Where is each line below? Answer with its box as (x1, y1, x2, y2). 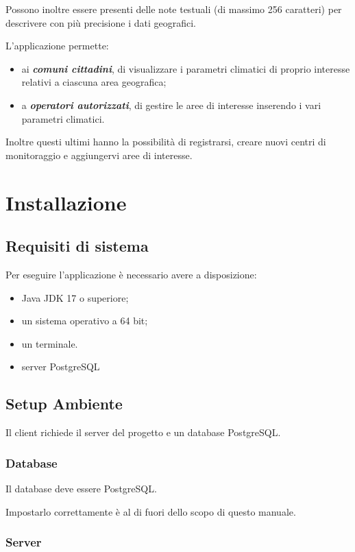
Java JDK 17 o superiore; (21, 290, 129, 304)
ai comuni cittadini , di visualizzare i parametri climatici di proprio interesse (21, 61, 350, 75)
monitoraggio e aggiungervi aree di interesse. (5, 147, 193, 162)
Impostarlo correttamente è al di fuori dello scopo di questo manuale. (5, 504, 296, 518)
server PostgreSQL (21, 359, 100, 374)
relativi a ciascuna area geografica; (21, 75, 167, 89)
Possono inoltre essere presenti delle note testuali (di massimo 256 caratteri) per (5, 2, 342, 16)
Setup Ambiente (5, 393, 123, 414)
